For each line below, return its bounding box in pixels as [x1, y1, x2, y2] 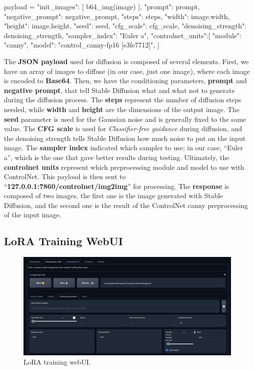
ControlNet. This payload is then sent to [4, 171, 126, 182]
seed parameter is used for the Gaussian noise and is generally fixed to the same [4, 114, 246, 124]
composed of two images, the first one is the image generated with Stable [4, 190, 223, 201]
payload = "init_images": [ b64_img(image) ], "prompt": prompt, [4, 1, 200, 11]
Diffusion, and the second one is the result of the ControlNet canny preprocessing [4, 200, 248, 210]
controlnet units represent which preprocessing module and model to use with [4, 162, 244, 172]
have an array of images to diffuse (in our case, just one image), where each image [4, 66, 250, 76]
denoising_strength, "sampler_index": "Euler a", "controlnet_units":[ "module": [4, 30, 242, 40]
